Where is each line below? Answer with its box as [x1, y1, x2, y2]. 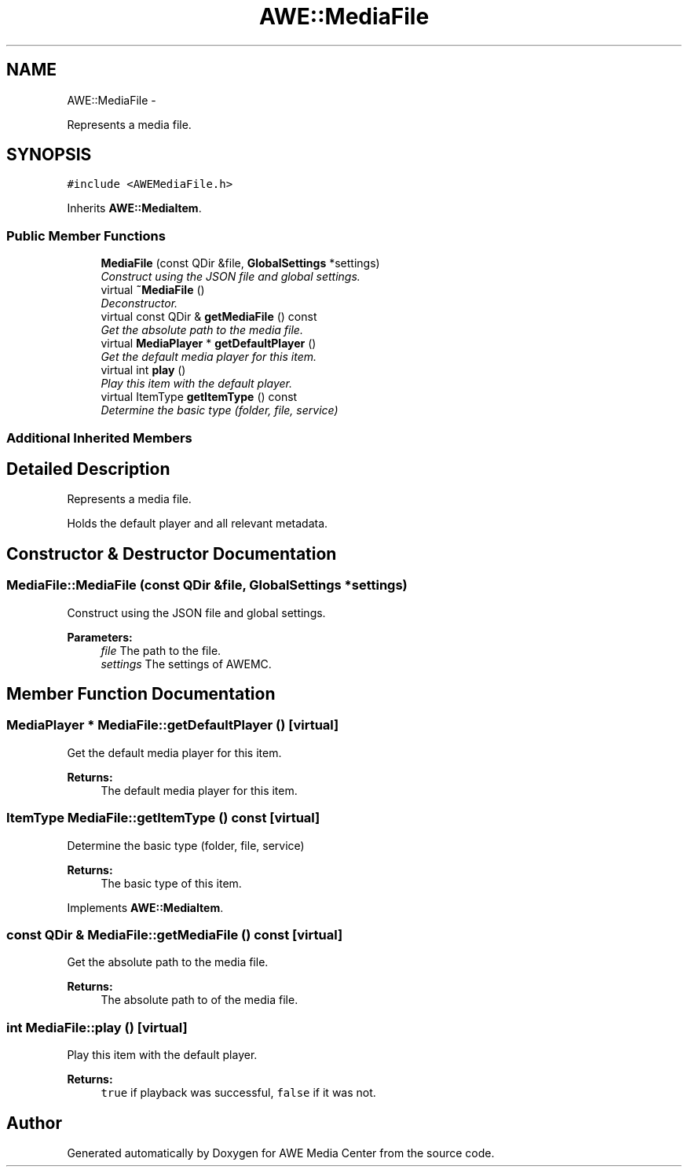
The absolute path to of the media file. [101, 993, 298, 1007]
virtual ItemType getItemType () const [101, 390, 298, 404]
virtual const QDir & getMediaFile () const [101, 310, 317, 324]
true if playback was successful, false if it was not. [101, 1086, 376, 1100]
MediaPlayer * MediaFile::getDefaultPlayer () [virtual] [6, 717, 339, 734]
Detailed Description [6, 458, 170, 479]
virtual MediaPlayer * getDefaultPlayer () [101, 336, 317, 351]
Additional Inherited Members [6, 429, 192, 446]
